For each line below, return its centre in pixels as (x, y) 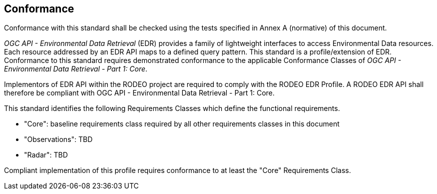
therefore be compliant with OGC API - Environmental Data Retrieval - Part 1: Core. (139, 93)
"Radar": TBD (46, 155)
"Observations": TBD (58, 139)
